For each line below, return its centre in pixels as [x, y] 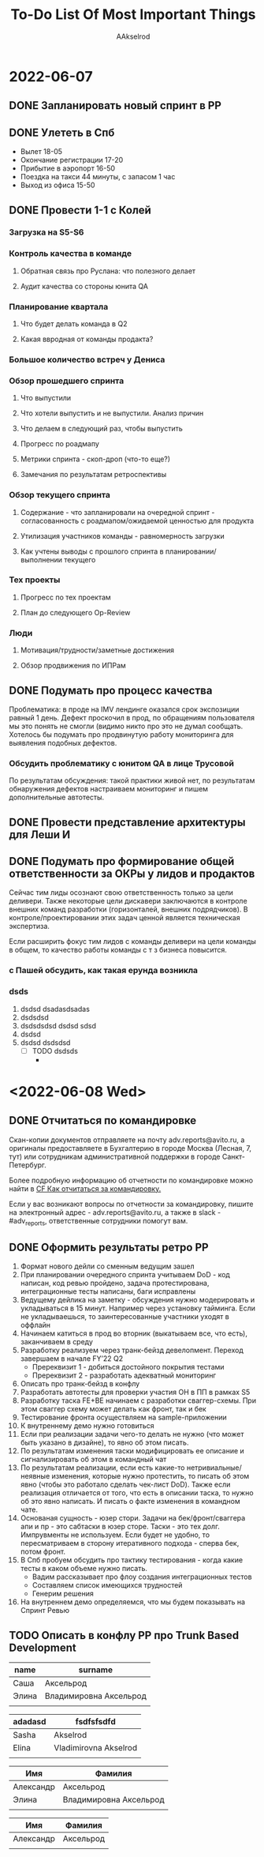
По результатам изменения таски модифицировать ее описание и [132, 1451]
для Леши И [40, 835]
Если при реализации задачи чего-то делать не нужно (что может [132, 1434]
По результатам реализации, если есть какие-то [102, 1468]
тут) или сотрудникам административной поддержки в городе [115, 1156]
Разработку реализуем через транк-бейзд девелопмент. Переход [132, 1350]
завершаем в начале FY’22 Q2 [72, 1359]
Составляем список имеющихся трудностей [107, 1585]
